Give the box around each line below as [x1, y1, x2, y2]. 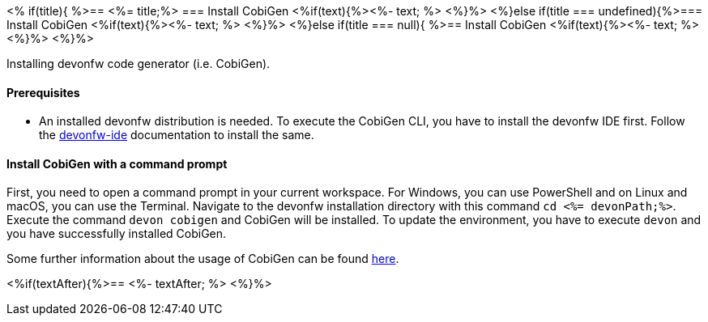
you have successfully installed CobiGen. [6, 227, 227, 241]
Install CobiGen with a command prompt [6, 156, 228, 171]
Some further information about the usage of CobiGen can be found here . [6, 252, 399, 266]
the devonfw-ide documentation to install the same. [39, 128, 314, 142]
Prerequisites [6, 85, 80, 100]
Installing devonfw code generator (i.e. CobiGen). [6, 57, 271, 70]
